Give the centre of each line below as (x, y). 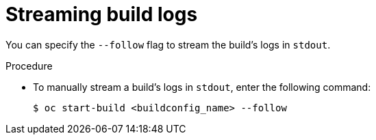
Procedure (29, 66)
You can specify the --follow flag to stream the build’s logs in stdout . (168, 44)
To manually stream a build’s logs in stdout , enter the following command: (202, 87)
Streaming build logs (102, 14)
